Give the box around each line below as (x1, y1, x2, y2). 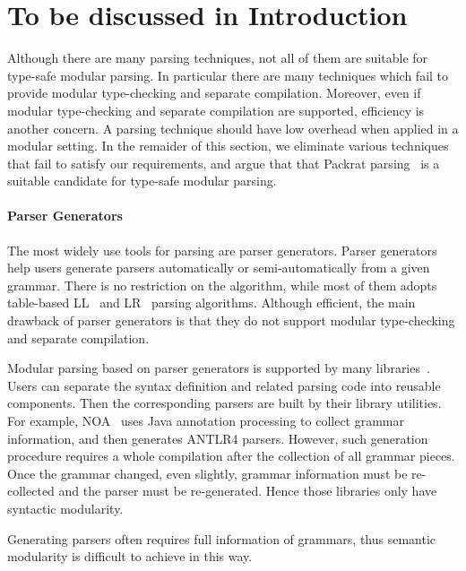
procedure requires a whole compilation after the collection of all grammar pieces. (7, 446, 455, 465)
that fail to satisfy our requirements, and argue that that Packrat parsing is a (7, 153, 440, 172)
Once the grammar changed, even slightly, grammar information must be (7, 463, 408, 482)
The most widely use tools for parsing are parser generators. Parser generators (7, 240, 437, 259)
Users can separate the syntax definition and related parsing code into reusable (7, 376, 441, 394)
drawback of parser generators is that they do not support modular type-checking (7, 311, 455, 330)
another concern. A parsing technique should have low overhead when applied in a (7, 118, 459, 137)
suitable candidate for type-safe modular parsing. (7, 171, 277, 190)
